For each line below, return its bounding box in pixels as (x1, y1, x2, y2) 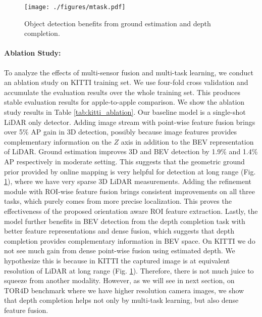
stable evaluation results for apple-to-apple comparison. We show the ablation (4, 97, 245, 107)
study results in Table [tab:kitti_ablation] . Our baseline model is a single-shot (4, 107, 246, 117)
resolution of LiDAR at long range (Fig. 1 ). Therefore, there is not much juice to (4, 265, 254, 276)
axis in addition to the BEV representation (121, 136, 254, 147)
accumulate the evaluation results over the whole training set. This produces (4, 86, 240, 97)
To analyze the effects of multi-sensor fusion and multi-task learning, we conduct (4, 67, 253, 77)
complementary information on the (4, 136, 112, 147)
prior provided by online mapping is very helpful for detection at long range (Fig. (4, 166, 256, 176)
